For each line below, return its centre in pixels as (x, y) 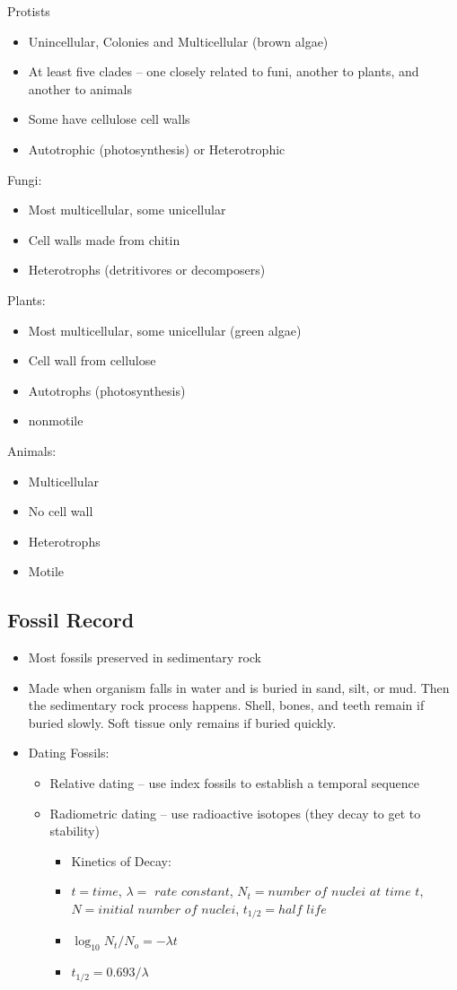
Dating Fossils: (69, 753)
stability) (75, 831)
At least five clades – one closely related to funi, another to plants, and (224, 71)
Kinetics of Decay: (121, 860)
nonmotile (56, 421)
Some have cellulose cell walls (109, 119)
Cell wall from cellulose (92, 360)
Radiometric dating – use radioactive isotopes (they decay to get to (235, 813)
